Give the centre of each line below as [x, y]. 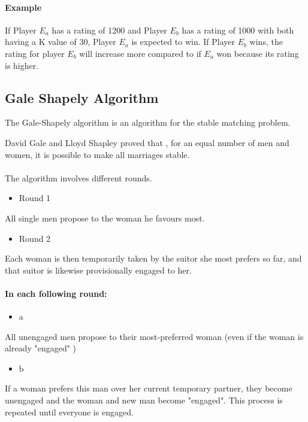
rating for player [35, 53]
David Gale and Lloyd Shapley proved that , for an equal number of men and [147, 142]
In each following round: [56, 293]
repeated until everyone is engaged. [69, 412]
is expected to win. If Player [183, 42]
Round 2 [35, 238]
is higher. [22, 65]
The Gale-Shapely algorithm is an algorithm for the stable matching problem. [148, 122]
